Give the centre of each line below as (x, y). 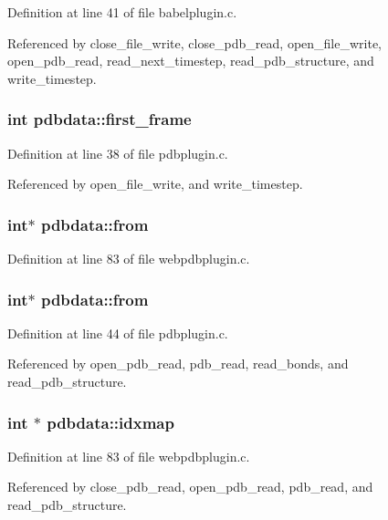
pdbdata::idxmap (110, 422)
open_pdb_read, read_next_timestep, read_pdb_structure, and (191, 61)
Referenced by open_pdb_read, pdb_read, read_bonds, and (178, 364)
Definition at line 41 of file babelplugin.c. (122, 12)
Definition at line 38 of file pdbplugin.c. (118, 153)
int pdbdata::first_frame (100, 119)
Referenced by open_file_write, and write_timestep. (155, 184)
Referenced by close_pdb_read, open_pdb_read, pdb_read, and (190, 487)
